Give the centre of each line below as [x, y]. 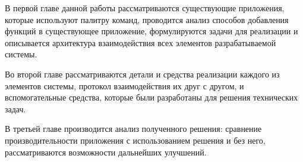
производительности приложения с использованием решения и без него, [135, 140]
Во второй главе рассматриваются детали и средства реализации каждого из [142, 74]
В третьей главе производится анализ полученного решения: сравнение [133, 129]
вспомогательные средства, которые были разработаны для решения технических [151, 97]
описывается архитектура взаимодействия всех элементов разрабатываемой [141, 42]
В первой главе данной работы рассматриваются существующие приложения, [145, 8]
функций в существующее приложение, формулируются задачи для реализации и [151, 31]
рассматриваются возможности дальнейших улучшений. [106, 152]
